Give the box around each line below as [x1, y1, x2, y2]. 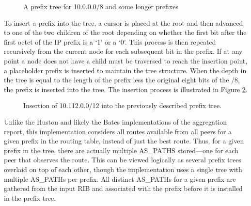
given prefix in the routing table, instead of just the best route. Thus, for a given [4, 136, 244, 146]
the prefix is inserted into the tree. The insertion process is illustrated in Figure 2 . [4, 84, 248, 94]
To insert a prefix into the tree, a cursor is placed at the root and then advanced [4, 17, 243, 28]
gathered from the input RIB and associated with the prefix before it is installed [4, 183, 243, 193]
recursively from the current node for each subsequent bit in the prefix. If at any [4, 46, 243, 56]
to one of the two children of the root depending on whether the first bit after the [4, 27, 247, 37]
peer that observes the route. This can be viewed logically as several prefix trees [4, 155, 241, 165]
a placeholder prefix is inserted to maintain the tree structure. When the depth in [4, 65, 247, 75]
